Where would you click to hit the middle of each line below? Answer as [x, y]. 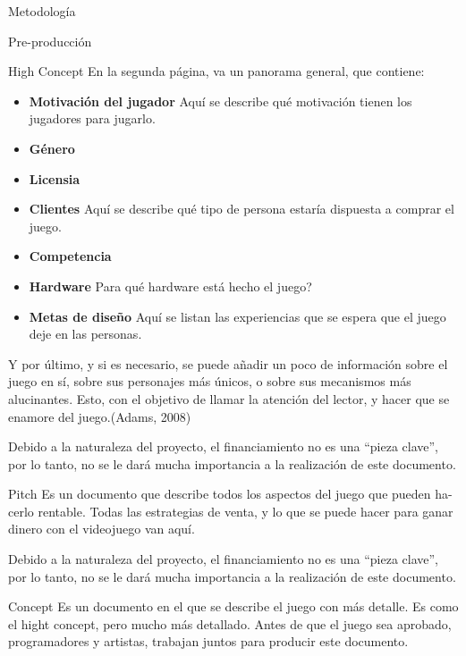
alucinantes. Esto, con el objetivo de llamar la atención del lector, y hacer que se [229, 398]
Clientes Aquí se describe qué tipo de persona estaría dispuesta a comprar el [241, 209]
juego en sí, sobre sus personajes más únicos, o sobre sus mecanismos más [210, 381]
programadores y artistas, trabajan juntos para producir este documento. [208, 641]
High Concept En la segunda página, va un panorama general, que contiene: [216, 71]
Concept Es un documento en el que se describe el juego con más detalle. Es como [233, 606]
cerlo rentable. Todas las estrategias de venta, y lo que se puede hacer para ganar [231, 511]
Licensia [55, 178]
